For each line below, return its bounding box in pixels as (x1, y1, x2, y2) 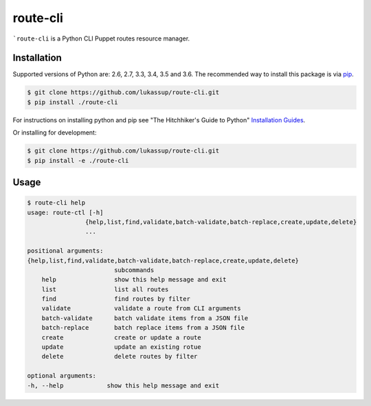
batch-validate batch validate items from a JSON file (41, 314, 249, 322)
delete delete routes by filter (41, 352, 198, 361)
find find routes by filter (41, 295, 190, 303)
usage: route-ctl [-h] (27, 208, 104, 216)
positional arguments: (27, 247, 104, 255)
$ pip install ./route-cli (27, 98, 118, 106)
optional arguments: (27, 372, 96, 380)
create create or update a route (41, 333, 202, 341)
